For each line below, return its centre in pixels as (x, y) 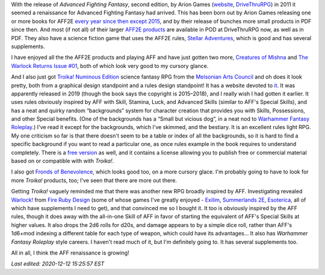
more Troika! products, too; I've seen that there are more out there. (94, 180)
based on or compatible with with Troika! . (63, 161)
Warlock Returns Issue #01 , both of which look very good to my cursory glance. (110, 65)
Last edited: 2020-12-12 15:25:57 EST (58, 264)
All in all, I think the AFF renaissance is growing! (70, 253)
